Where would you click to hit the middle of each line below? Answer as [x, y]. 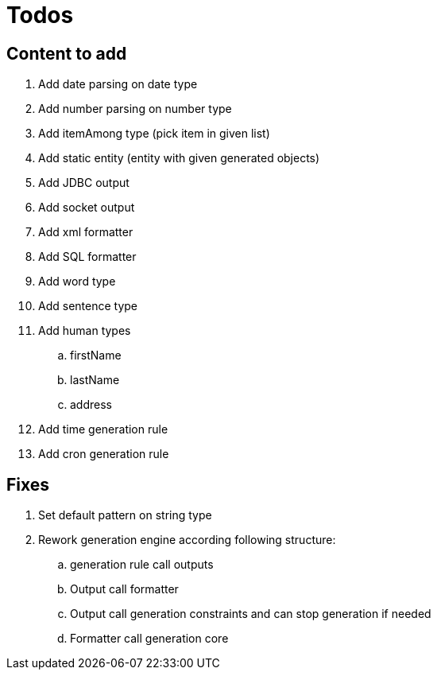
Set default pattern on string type [125, 515]
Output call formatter [124, 589]
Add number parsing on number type [135, 109]
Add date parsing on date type [118, 84]
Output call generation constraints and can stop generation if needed [251, 614]
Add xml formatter [86, 232]
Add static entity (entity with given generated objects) [179, 158]
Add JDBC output [84, 183]
